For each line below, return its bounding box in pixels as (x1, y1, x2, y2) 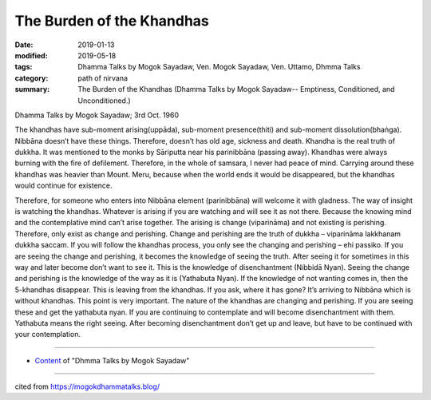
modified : (14, 50, 48, 60)
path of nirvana (77, 73, 128, 83)
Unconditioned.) (77, 96, 131, 105)
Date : (14, 40, 34, 50)
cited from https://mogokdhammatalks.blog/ (14, 382, 160, 391)
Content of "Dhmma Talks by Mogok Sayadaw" (34, 355, 190, 365)
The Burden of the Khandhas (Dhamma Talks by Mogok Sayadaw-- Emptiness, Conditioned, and (77, 85, 395, 94)
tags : (14, 62, 33, 72)
